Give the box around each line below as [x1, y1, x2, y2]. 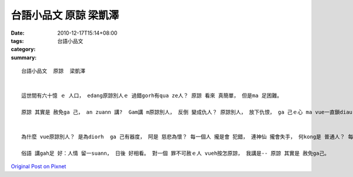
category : [11, 46, 36, 53]
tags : [11, 37, 24, 44]
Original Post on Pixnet [11, 163, 66, 170]
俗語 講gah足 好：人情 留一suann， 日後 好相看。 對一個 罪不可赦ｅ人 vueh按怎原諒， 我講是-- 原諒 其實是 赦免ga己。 [21, 150, 330, 157]
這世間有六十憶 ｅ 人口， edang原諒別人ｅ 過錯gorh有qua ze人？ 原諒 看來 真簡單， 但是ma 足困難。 [21, 92, 282, 99]
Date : [11, 29, 25, 36]
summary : [11, 54, 37, 61]
